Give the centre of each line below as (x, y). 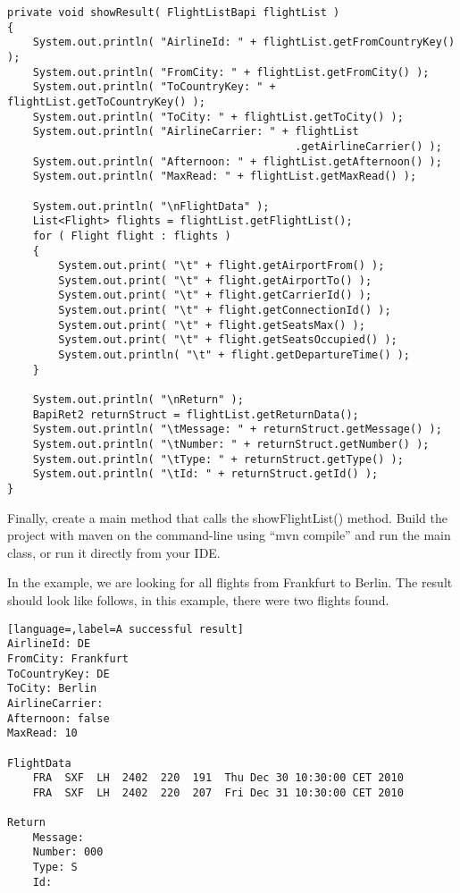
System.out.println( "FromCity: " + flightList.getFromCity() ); (231, 72)
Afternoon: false (59, 718)
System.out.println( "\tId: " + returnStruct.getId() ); (205, 474)
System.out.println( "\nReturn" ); (138, 400)
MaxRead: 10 (42, 733)
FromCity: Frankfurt (68, 658)
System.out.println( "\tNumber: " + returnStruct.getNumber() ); (231, 445)
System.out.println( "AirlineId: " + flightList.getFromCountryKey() (244, 42)
